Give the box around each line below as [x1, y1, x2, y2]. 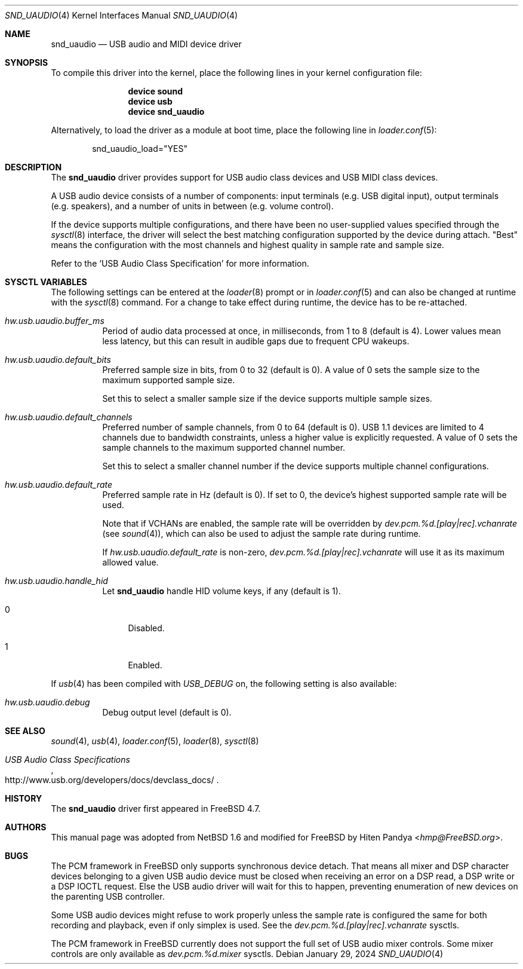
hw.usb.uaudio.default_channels [5, 412, 133, 422]
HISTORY [5, 793, 42, 803]
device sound [128, 86, 183, 96]
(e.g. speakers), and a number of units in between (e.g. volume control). [51, 201, 334, 211]
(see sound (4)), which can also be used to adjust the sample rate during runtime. [102, 528, 421, 539]
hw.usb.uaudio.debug [5, 697, 90, 707]
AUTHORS [5, 822, 47, 832]
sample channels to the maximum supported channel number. [102, 442, 346, 453]
